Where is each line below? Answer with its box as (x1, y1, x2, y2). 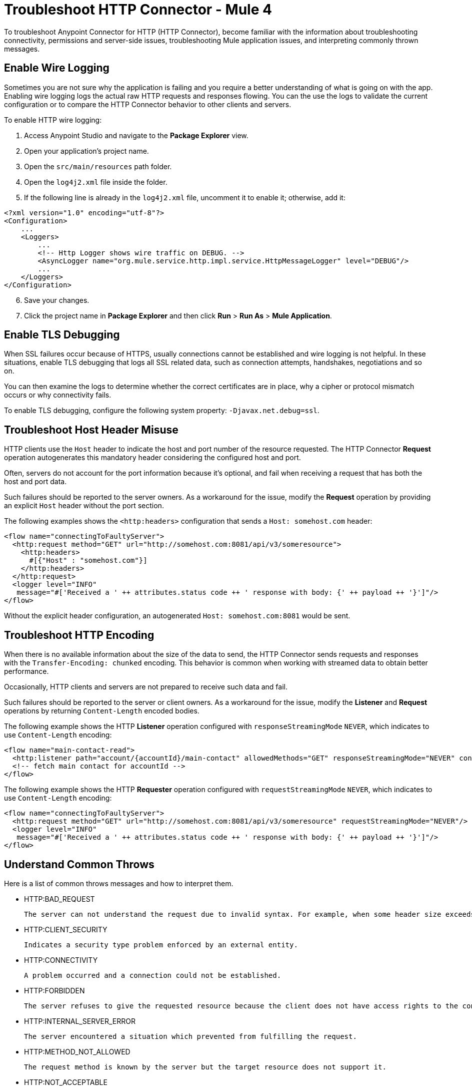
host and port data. (4, 477, 67, 486)
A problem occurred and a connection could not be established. (24, 971, 281, 979)
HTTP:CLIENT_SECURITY (24, 925, 107, 934)
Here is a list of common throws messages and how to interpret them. (4, 879, 233, 888)
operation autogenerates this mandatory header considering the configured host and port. (4, 453, 301, 462)
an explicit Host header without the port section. (4, 501, 164, 510)
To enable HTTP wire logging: (4, 115, 102, 124)
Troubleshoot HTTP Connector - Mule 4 (4, 1, 272, 18)
